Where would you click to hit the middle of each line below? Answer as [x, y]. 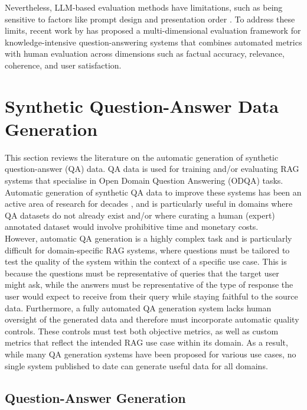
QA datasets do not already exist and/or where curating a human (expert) [140, 215]
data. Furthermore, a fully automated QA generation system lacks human [138, 307]
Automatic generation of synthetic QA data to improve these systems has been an [153, 192]
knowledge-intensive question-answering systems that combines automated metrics [153, 42]
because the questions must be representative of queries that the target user [142, 273]
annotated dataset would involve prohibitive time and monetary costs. [132, 227]
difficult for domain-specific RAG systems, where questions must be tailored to [147, 250]
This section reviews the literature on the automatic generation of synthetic [142, 157]
